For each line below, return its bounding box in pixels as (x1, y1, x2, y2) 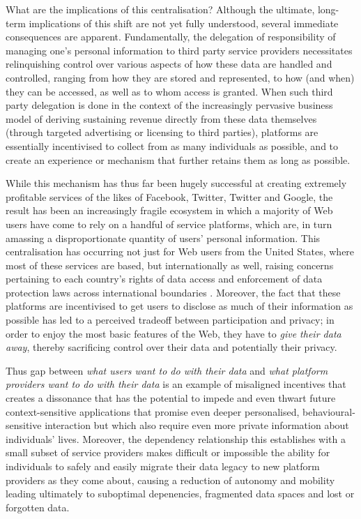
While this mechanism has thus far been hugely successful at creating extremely (6, 176, 347, 190)
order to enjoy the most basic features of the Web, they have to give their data (6, 326, 341, 340)
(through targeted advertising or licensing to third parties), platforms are (6, 125, 318, 140)
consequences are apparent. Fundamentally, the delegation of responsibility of (6, 29, 336, 44)
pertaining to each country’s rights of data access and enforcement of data (6, 271, 323, 286)
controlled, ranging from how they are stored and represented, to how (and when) (6, 70, 355, 84)
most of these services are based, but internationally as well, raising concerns (6, 257, 334, 272)
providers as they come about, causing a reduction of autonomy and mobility (6, 472, 335, 487)
